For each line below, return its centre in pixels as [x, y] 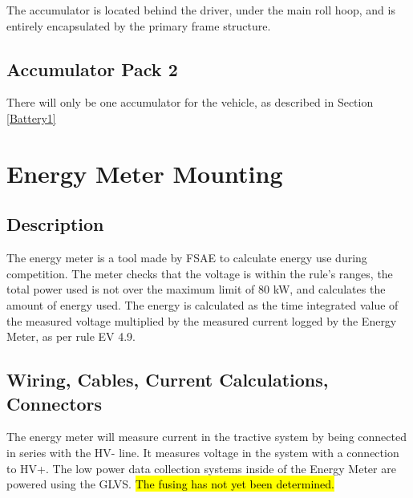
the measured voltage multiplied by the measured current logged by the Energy [202, 320]
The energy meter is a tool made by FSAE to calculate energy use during [187, 258]
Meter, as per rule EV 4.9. [71, 336]
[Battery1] [31, 117]
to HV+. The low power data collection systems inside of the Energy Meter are [201, 468]
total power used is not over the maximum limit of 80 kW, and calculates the [196, 289]
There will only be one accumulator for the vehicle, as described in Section [190, 102]
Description [55, 224]
